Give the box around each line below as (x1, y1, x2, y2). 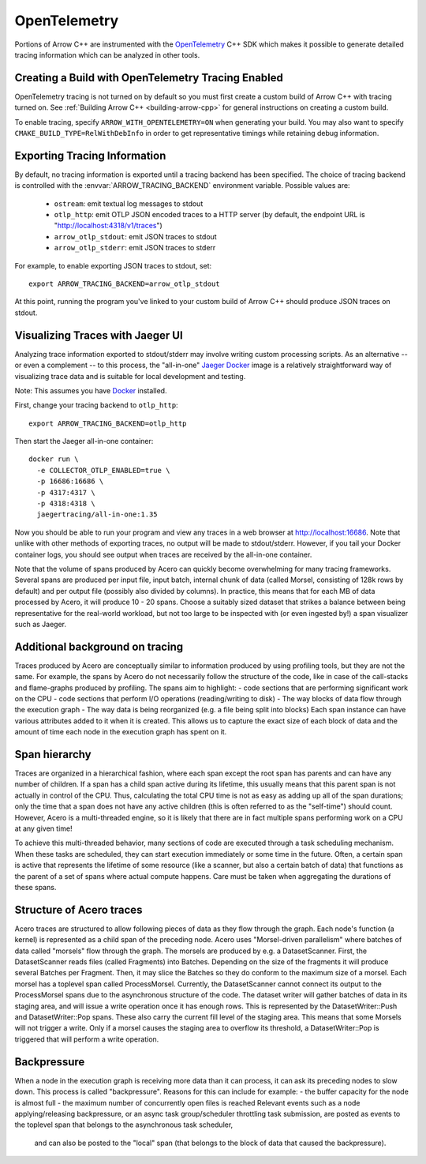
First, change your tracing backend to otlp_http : (14, 400, 178, 410)
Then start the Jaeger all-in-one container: (14, 437, 154, 446)
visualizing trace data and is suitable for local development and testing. (14, 371, 246, 381)
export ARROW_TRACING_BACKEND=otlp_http (28, 419, 187, 428)
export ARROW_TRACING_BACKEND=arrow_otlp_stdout (28, 280, 220, 288)
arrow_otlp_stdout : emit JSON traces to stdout (54, 231, 217, 241)
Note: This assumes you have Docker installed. (14, 385, 167, 395)
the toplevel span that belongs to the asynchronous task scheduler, (14, 1120, 234, 1129)
